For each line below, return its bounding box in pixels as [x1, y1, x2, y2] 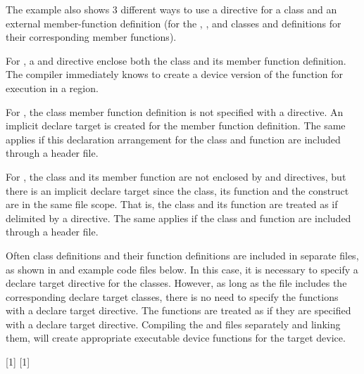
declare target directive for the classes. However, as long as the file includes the [6, 276, 347, 290]
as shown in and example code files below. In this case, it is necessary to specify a [6, 262, 358, 276]
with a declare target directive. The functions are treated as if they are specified [6, 303, 351, 318]
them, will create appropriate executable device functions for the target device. [6, 330, 346, 345]
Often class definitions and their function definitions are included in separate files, [6, 247, 359, 262]
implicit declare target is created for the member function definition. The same [6, 118, 346, 133]
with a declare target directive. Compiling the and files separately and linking [6, 316, 341, 331]
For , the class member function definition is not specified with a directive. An [6, 104, 344, 119]
